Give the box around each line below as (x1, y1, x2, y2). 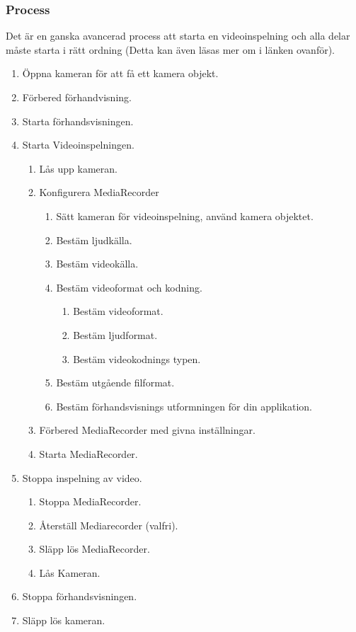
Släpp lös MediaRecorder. (39, 541, 150, 556)
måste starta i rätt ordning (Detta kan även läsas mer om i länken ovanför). (6, 42, 335, 57)
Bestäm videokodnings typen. (73, 351, 201, 366)
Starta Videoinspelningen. (22, 137, 134, 152)
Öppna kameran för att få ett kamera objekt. (22, 66, 219, 81)
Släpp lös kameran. (22, 613, 105, 628)
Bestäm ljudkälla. (56, 232, 132, 247)
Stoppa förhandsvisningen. (22, 589, 137, 604)
